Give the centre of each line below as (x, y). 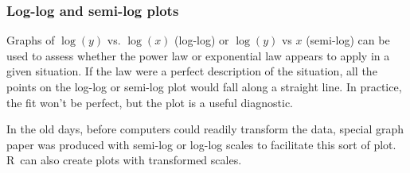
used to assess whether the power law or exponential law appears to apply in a (198, 55)
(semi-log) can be (348, 40)
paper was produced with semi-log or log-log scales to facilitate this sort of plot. (201, 144)
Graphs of (31, 40)
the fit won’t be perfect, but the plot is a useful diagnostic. (150, 102)
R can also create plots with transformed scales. (124, 160)
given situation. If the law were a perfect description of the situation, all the (192, 71)
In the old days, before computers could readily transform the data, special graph (205, 129)
